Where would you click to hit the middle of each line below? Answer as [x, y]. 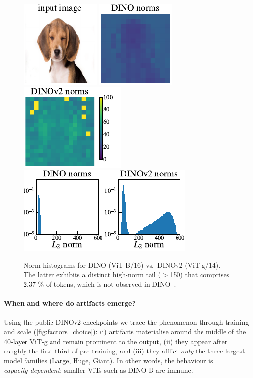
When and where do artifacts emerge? [70, 303]
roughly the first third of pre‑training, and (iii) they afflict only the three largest [125, 351]
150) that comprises [200, 274]
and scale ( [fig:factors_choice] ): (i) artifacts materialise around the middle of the [125, 331]
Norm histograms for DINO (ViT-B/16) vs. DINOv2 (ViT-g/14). [122, 265]
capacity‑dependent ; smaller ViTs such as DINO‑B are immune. [99, 370]
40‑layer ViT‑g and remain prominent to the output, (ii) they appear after [116, 341]
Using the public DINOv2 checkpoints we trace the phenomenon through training [126, 322]
